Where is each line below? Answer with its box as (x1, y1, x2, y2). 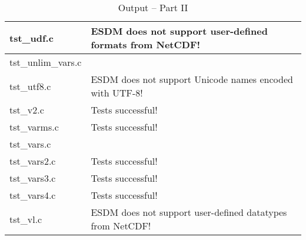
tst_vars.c (9, 137, 51, 151)
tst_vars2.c (9, 154, 56, 168)
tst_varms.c (9, 120, 59, 134)
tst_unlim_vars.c (9, 55, 82, 69)
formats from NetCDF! (91, 38, 201, 51)
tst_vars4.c (9, 188, 56, 202)
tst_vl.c (9, 212, 42, 226)
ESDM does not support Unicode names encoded (91, 72, 293, 86)
